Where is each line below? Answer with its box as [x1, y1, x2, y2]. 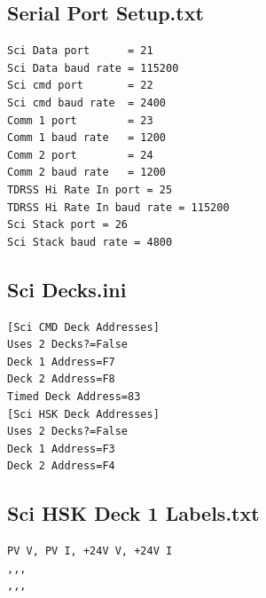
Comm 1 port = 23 [7, 114, 153, 127]
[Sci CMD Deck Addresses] [7, 320, 160, 334]
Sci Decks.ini [7, 275, 127, 303]
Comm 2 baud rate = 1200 [7, 166, 166, 179]
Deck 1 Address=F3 [7, 442, 115, 455]
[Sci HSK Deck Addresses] [7, 407, 160, 421]
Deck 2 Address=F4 [7, 460, 115, 473]
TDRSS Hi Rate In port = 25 [7, 183, 173, 196]
